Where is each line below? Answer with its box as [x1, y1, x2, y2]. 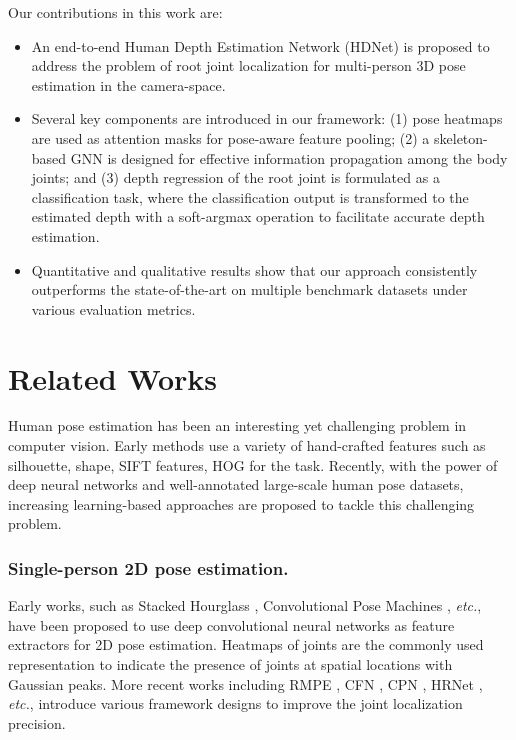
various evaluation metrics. [31, 298, 196, 319]
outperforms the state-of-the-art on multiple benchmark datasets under [31, 279, 468, 300]
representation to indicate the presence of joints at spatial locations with [8, 654, 453, 674]
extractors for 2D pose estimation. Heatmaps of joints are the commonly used [8, 634, 484, 655]
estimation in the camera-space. [31, 74, 226, 95]
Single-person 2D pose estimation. [8, 555, 289, 580]
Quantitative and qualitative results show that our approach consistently [31, 259, 478, 280]
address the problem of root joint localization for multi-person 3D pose [31, 55, 466, 76]
